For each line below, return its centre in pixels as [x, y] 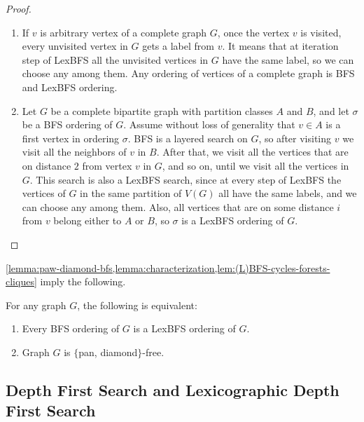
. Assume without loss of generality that [209, 124]
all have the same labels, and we [288, 193]
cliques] [21, 281]
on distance [47, 165]
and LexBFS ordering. [70, 87]
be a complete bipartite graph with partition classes [162, 110]
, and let [331, 110]
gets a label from [178, 46]
